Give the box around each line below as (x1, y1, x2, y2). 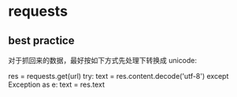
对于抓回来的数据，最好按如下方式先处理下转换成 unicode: (8, 56, 198, 65)
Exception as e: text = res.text (8, 80, 105, 89)
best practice (8, 34, 75, 47)
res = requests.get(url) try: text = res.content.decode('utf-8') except (8, 72, 229, 80)
